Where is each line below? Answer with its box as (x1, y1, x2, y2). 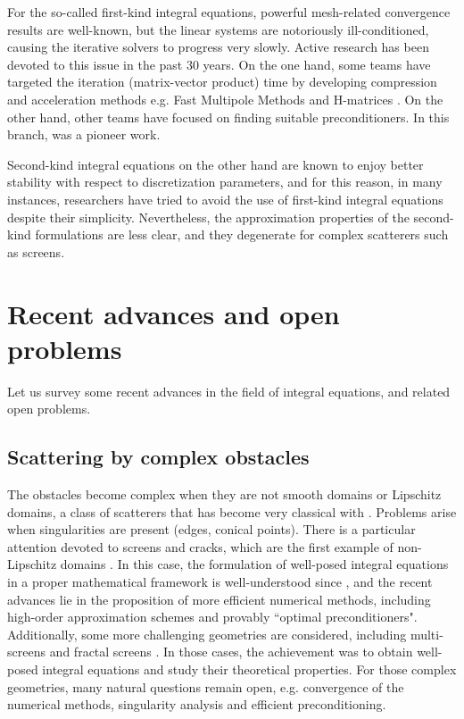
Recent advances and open (7, 295, 340, 331)
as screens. (7, 242, 65, 261)
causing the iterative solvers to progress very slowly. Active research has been (7, 38, 429, 56)
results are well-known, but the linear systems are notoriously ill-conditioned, (7, 20, 429, 38)
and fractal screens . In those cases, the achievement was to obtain (49, 642, 413, 661)
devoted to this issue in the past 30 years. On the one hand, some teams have (7, 54, 431, 73)
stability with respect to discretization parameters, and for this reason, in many (7, 172, 443, 191)
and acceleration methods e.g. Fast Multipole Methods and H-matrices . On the (7, 89, 443, 108)
